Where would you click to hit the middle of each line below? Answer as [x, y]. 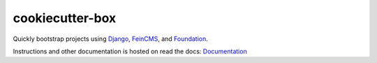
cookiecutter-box [65, 18]
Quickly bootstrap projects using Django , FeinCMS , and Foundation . [111, 39]
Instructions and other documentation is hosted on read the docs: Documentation [130, 51]
